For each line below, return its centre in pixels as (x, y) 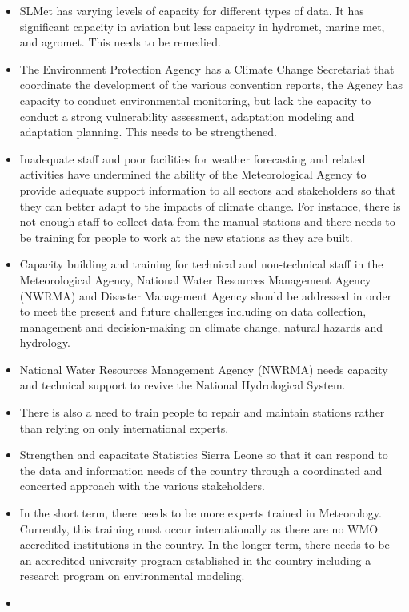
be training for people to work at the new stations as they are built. (186, 237)
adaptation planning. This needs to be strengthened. (148, 132)
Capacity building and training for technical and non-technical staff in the (201, 264)
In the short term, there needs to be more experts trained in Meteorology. (200, 513)
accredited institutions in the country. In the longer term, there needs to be (204, 544)
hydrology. (45, 342)
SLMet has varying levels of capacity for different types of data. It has (192, 10)
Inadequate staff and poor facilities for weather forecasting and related (192, 158)
